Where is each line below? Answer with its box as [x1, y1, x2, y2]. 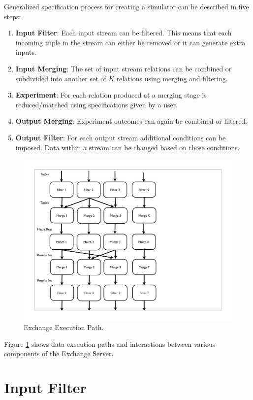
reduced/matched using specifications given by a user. [15, 99, 178, 109]
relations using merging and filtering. [116, 73, 228, 83]
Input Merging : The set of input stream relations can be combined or [15, 63, 232, 73]
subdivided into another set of [15, 73, 106, 83]
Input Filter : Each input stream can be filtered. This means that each [15, 28, 232, 38]
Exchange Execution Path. [24, 322, 104, 333]
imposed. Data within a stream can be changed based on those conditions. [15, 142, 240, 152]
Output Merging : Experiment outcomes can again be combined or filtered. [15, 116, 248, 126]
